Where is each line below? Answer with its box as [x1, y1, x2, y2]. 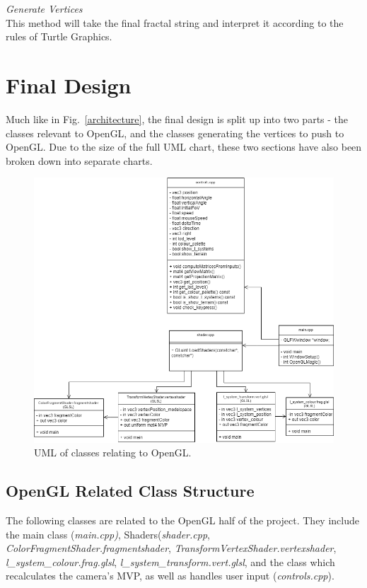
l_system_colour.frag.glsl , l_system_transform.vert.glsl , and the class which [6, 554, 335, 569]
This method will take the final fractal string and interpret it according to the [6, 15, 344, 30]
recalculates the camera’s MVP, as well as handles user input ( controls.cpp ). [6, 568, 334, 583]
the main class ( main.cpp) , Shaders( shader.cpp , [6, 526, 210, 541]
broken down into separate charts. [6, 153, 153, 168]
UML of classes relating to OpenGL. [34, 445, 192, 460]
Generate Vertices [6, 1, 83, 16]
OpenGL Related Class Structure [6, 480, 255, 502]
